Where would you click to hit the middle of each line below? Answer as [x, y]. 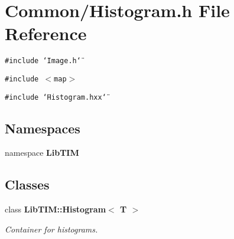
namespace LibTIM [42, 153]
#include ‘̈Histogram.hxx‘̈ [56, 97]
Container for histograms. [51, 229]
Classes [27, 184]
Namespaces [43, 128]
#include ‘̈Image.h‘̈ [43, 61]
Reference [46, 33]
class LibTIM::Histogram [56, 209]
